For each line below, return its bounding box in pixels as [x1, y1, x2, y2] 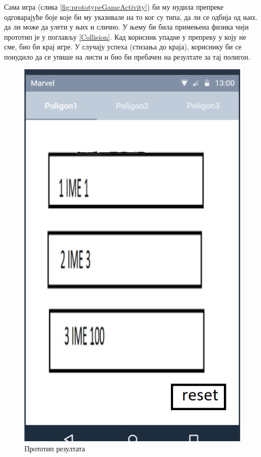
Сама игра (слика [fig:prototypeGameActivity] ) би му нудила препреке [4, 2, 224, 12]
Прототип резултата [24, 443, 85, 453]
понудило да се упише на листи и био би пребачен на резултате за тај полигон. [4, 51, 250, 62]
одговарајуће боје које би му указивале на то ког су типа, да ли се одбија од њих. [4, 11, 258, 22]
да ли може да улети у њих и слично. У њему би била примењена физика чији [4, 21, 249, 32]
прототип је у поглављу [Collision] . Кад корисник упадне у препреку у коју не [4, 31, 246, 42]
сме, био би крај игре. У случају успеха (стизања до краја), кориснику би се [4, 41, 242, 52]
